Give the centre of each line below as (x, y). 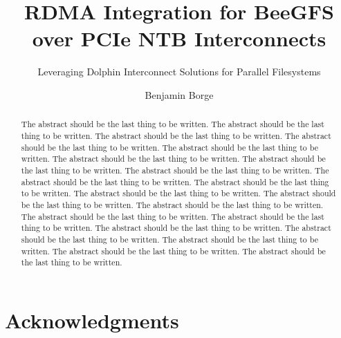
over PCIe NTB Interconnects (179, 38)
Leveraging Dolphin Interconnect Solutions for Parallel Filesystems (179, 72)
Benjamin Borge (179, 94)
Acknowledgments (92, 320)
